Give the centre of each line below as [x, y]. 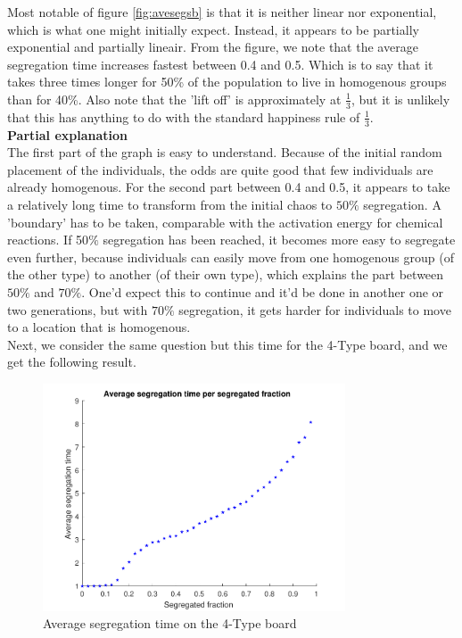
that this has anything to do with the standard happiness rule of [184, 116]
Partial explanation [68, 134]
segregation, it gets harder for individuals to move [315, 309]
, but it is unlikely [400, 99]
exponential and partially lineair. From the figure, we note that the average [213, 47]
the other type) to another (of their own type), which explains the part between [226, 274]
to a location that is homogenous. [99, 327]
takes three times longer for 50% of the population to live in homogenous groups [227, 82]
